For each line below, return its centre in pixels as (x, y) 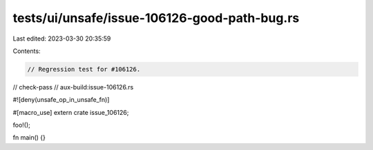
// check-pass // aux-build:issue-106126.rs (73, 87)
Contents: (27, 51)
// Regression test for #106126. (84, 69)
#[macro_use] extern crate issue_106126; (71, 112)
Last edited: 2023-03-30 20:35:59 (62, 39)
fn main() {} (29, 138)
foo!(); (22, 125)
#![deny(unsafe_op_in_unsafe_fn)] (61, 100)
